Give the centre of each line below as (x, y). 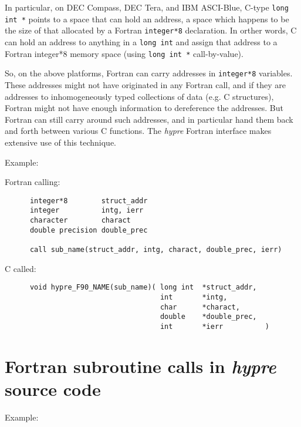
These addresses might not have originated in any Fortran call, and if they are (146, 84)
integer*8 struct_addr (89, 201)
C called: (21, 268)
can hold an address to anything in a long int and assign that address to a (141, 41)
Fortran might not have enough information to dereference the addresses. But (144, 108)
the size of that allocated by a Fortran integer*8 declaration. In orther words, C (151, 30)
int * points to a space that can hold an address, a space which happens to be (147, 19)
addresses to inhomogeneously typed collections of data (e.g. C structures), (139, 96)
